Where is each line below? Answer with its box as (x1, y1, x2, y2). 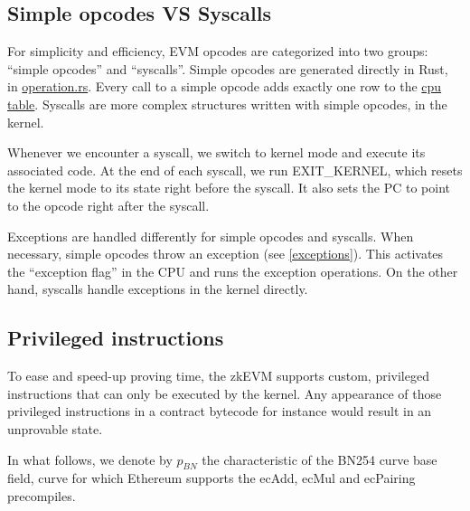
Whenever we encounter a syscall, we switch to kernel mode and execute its (7, 143, 426, 162)
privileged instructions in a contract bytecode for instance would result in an (7, 402, 432, 421)
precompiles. (7, 486, 76, 505)
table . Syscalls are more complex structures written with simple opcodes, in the (7, 94, 447, 113)
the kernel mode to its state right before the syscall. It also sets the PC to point (7, 178, 451, 197)
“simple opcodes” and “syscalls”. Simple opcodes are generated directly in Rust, (7, 59, 448, 78)
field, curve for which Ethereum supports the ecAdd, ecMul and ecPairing (7, 468, 416, 487)
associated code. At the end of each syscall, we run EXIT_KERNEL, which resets (7, 160, 463, 179)
